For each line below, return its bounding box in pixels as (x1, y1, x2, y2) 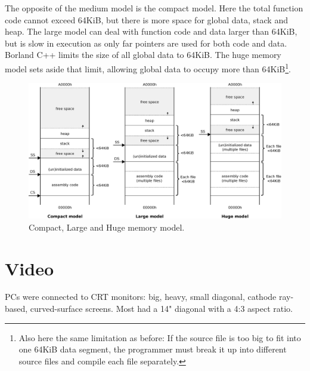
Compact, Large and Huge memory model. (29, 220, 185, 233)
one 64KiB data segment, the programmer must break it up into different (18, 343, 287, 355)
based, (5, 302, 28, 315)
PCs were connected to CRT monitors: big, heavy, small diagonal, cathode (5, 290, 277, 303)
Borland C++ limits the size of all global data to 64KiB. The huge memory (5, 48, 281, 61)
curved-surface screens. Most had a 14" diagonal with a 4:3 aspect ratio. (30, 302, 293, 315)
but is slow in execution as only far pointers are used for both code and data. (5, 36, 287, 49)
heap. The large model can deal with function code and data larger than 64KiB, (5, 25, 297, 38)
